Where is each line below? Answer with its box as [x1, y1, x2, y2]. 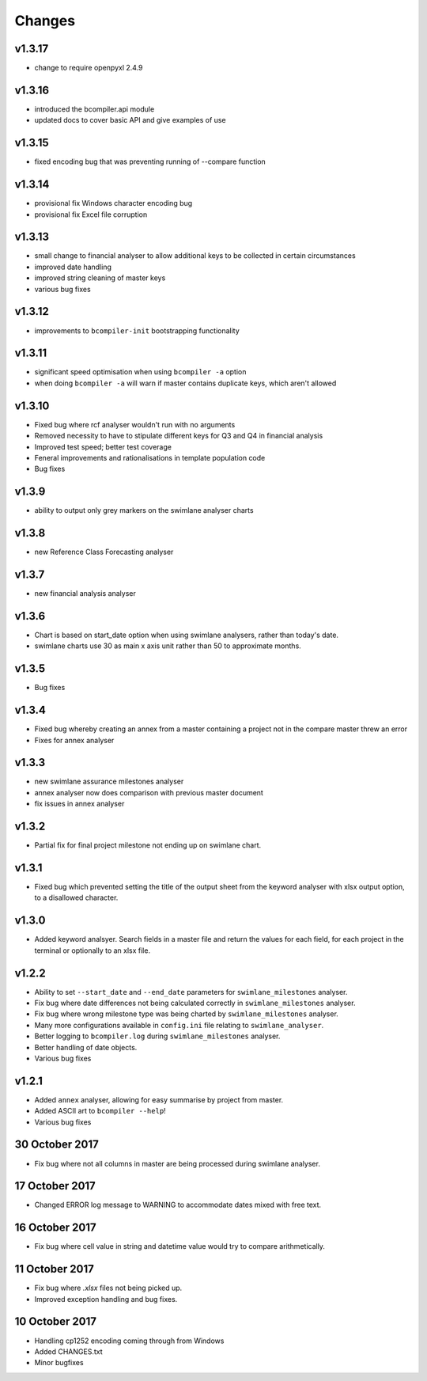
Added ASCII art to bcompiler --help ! [34, 1106, 166, 1116]
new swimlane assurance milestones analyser [34, 776, 184, 787]
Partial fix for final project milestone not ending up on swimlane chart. [34, 840, 262, 850]
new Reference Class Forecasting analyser [34, 547, 174, 557]
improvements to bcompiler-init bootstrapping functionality [34, 325, 240, 336]
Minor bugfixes [34, 1358, 84, 1368]
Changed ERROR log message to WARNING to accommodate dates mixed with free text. [34, 1200, 322, 1210]
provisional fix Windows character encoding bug [34, 199, 193, 208]
